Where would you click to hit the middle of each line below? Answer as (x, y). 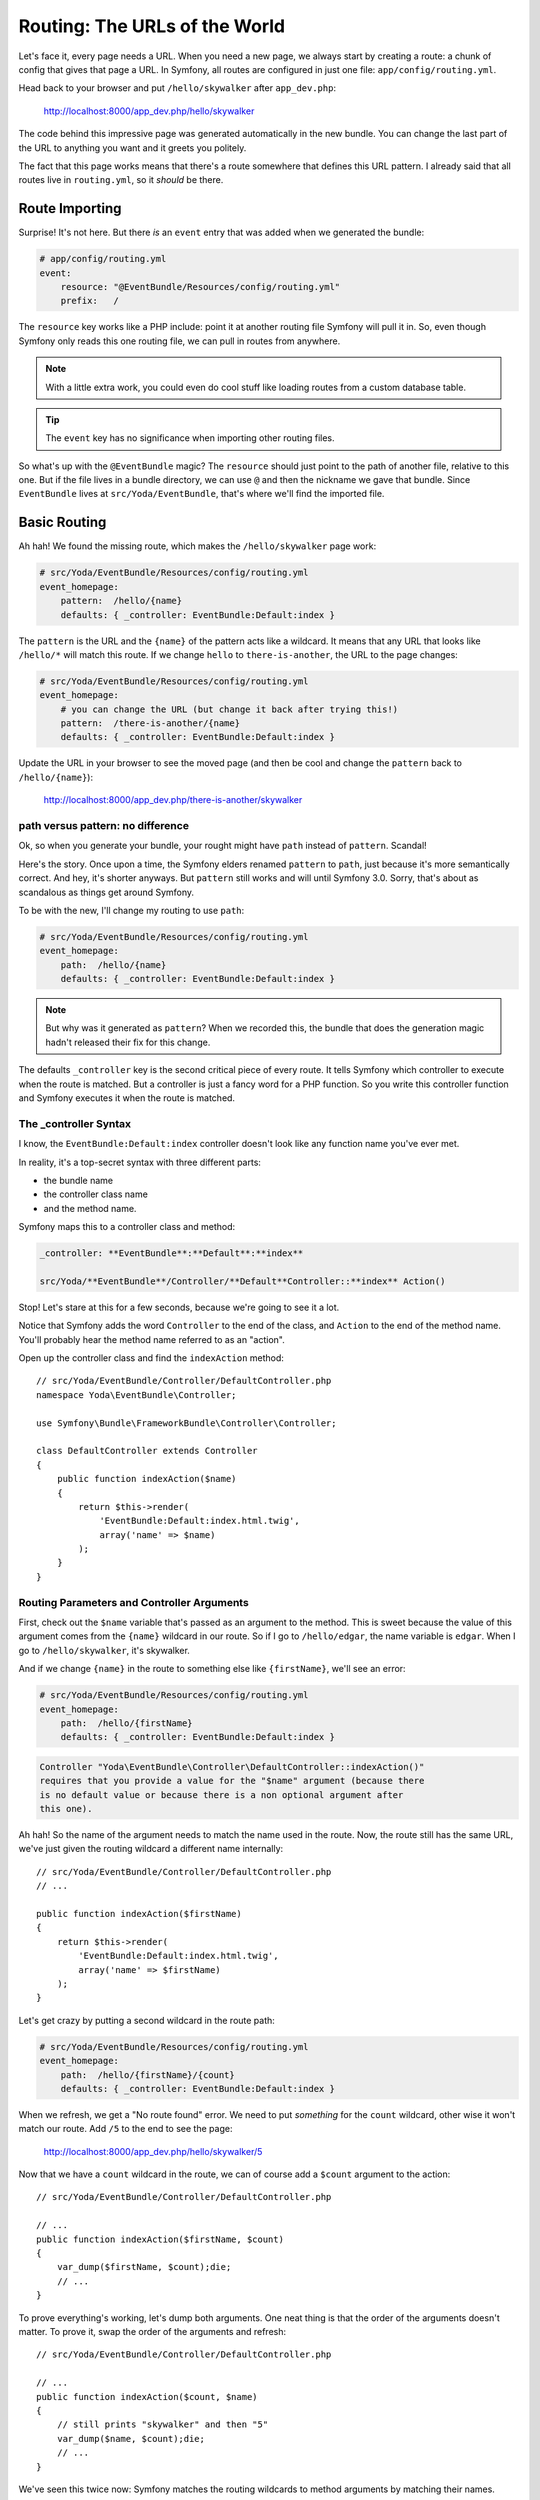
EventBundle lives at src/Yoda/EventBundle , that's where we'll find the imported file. (201, 494)
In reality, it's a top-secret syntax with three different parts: (140, 1162)
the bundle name (78, 1180)
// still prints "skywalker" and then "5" (162, 2424)
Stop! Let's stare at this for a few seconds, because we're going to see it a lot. (179, 1307)
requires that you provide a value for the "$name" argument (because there (232, 1781)
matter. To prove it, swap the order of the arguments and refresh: (152, 2331)
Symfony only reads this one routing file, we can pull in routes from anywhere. (179, 341)
